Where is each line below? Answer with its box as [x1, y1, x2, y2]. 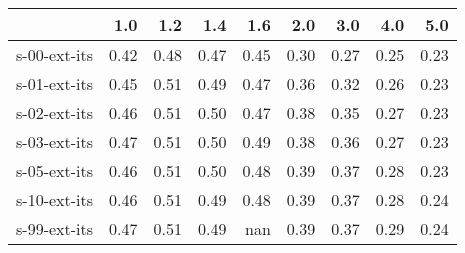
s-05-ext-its [16, 159, 94, 182]
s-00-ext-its [16, 43, 94, 66]
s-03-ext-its [16, 130, 94, 153]
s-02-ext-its [16, 101, 94, 124]
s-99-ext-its [16, 217, 94, 240]
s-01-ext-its [16, 72, 94, 95]
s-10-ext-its [16, 188, 94, 211]
